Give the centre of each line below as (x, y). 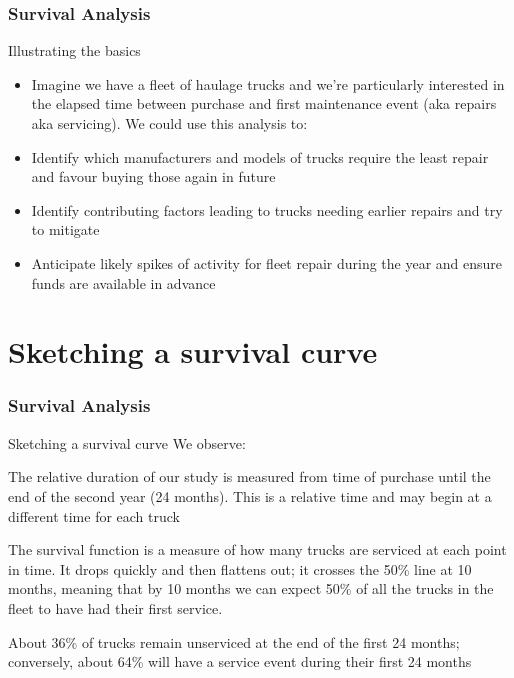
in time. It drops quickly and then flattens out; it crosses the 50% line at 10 (240, 568)
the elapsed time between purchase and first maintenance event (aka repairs (264, 103)
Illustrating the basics (74, 50)
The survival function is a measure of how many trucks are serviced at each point (257, 549)
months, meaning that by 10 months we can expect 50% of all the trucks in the (251, 588)
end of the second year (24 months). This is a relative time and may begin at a (250, 495)
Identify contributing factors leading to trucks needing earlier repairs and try (267, 209)
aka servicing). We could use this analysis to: (169, 123)
